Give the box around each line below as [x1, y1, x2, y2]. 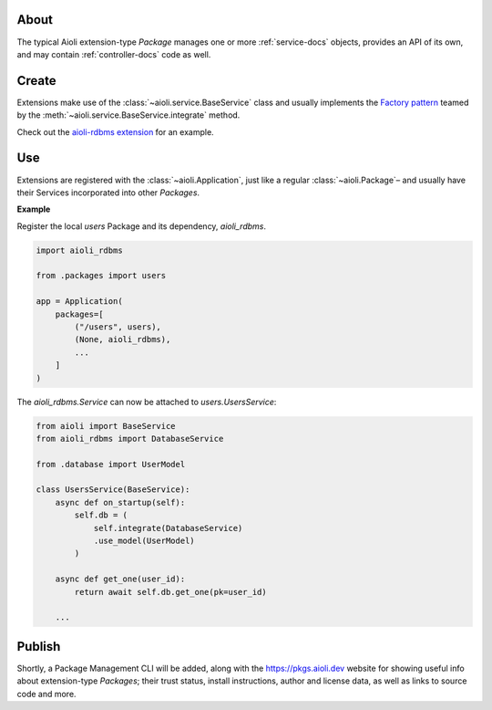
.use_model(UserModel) [93, 536, 195, 547]
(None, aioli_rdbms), [74, 334, 171, 345]
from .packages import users [36, 270, 167, 281]
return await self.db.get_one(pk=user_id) [74, 587, 268, 597]
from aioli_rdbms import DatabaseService [36, 433, 224, 444]
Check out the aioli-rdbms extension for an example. [16, 126, 214, 137]
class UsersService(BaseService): [36, 485, 190, 495]
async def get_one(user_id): [55, 574, 186, 584]
